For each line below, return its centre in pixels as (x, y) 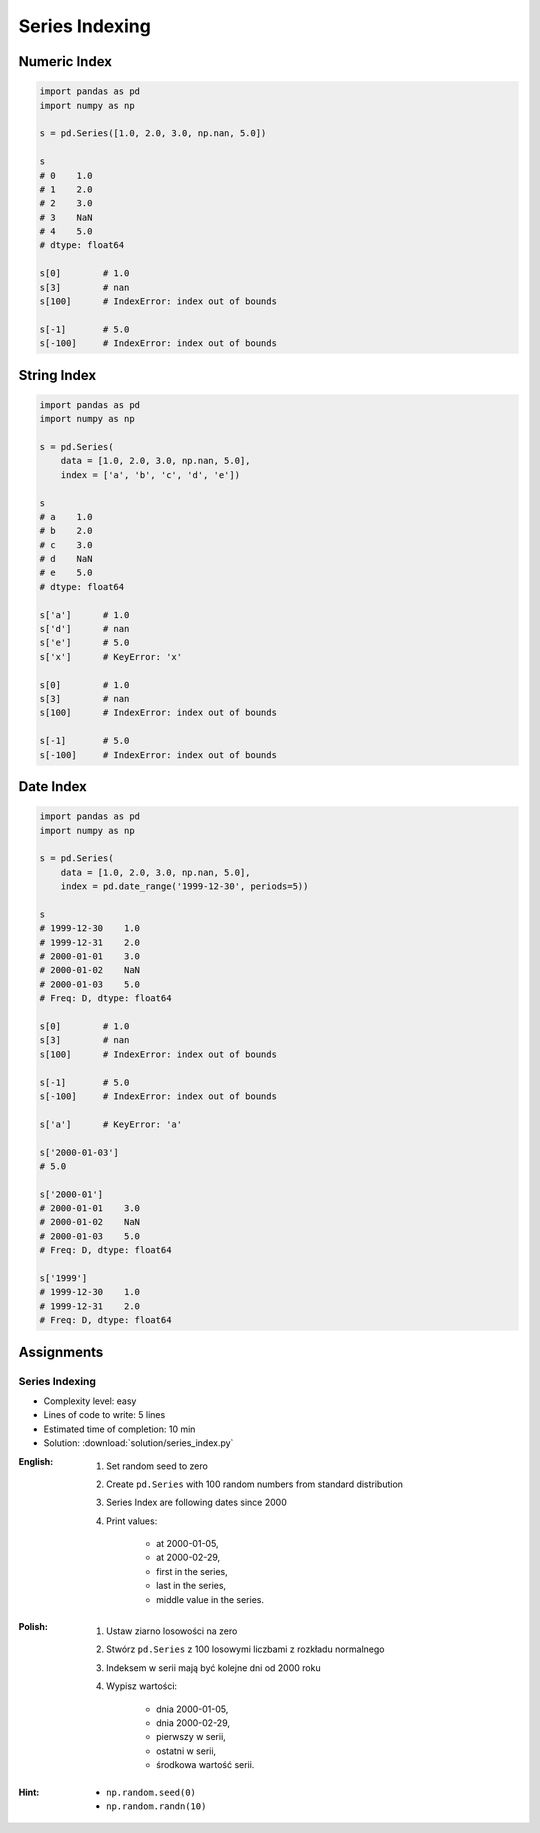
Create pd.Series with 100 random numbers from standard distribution (255, 1484)
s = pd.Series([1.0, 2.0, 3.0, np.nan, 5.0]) (153, 133)
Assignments (61, 1351)
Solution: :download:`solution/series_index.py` (138, 1443)
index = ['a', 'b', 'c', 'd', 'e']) (150, 474)
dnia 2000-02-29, (193, 1722)
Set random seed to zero (157, 1466)
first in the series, (192, 1571)
